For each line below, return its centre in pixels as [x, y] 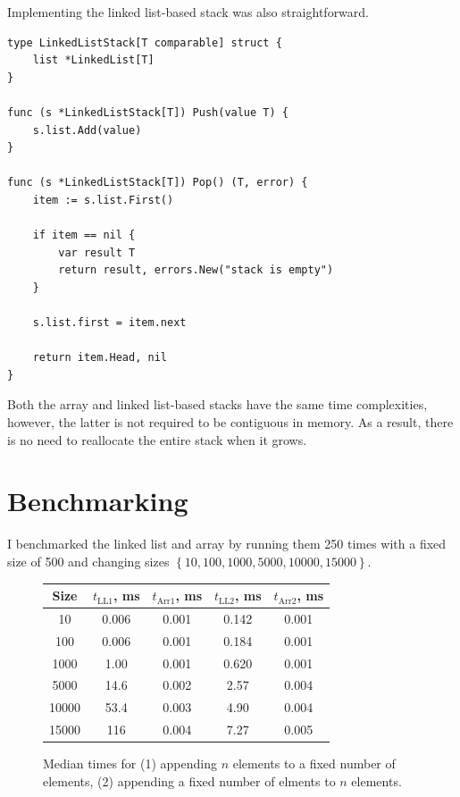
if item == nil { [84, 235]
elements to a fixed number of [314, 763]
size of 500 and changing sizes [88, 561]
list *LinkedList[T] [93, 60]
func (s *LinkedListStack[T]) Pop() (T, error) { [158, 183]
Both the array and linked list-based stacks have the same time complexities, [217, 404]
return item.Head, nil [100, 358]
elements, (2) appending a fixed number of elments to [189, 780]
